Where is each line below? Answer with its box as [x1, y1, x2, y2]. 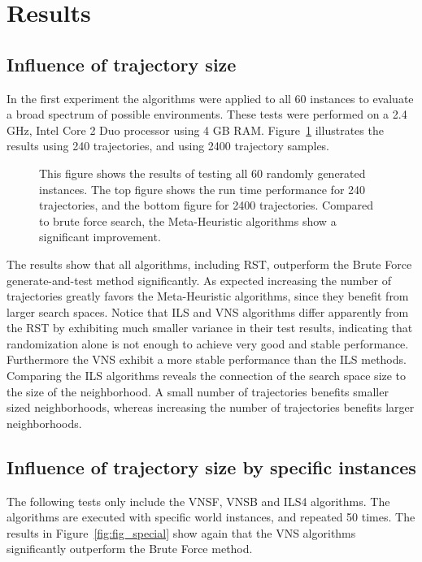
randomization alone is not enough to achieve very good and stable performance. [7, 335, 409, 352]
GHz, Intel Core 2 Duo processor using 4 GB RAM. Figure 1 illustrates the [7, 121, 384, 138]
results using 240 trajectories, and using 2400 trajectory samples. [7, 137, 330, 154]
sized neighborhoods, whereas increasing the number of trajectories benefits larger [7, 399, 415, 416]
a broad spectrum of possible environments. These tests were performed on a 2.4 [7, 106, 407, 123]
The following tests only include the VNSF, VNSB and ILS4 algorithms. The [7, 492, 390, 509]
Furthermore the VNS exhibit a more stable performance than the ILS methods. [7, 351, 407, 368]
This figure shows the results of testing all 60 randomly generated [39, 164, 366, 181]
